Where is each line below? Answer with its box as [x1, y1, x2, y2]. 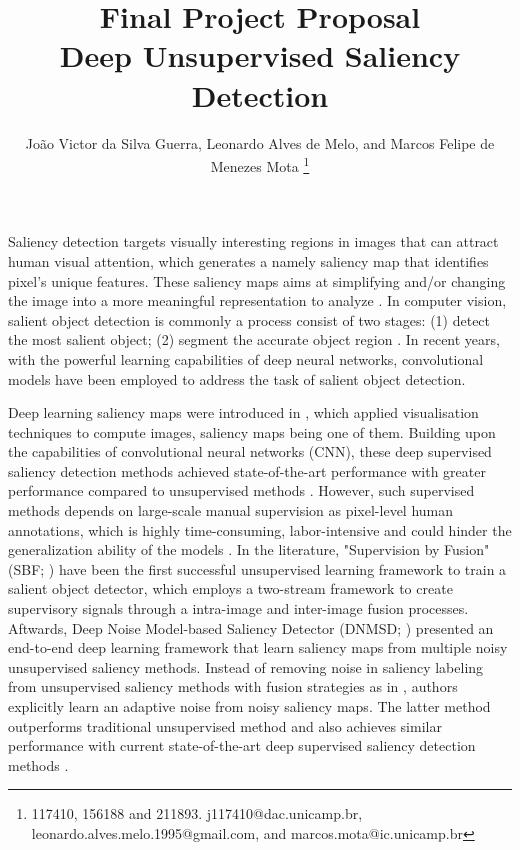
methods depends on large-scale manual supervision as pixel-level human [8, 500, 454, 521]
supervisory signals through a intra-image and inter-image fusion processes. [8, 598, 469, 619]
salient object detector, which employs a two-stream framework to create [8, 578, 453, 599]
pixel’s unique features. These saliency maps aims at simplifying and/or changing [8, 270, 506, 291]
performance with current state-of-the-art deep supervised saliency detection [8, 735, 476, 756]
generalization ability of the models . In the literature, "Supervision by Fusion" [8, 539, 490, 560]
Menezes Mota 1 [210, 153, 310, 176]
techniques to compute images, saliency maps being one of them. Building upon [8, 421, 496, 442]
